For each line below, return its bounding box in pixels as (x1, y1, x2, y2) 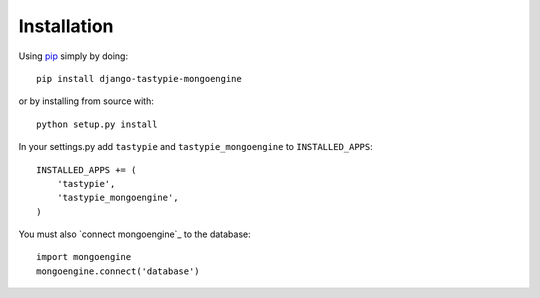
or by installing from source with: (18, 95, 154, 107)
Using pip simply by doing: (18, 50, 129, 62)
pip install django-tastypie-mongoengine (36, 73, 242, 84)
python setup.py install (36, 118, 158, 130)
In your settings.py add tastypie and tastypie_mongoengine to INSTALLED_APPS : (18, 141, 374, 153)
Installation (18, 15, 114, 37)
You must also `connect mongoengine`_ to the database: (18, 228, 252, 240)
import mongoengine (36, 251, 132, 263)
